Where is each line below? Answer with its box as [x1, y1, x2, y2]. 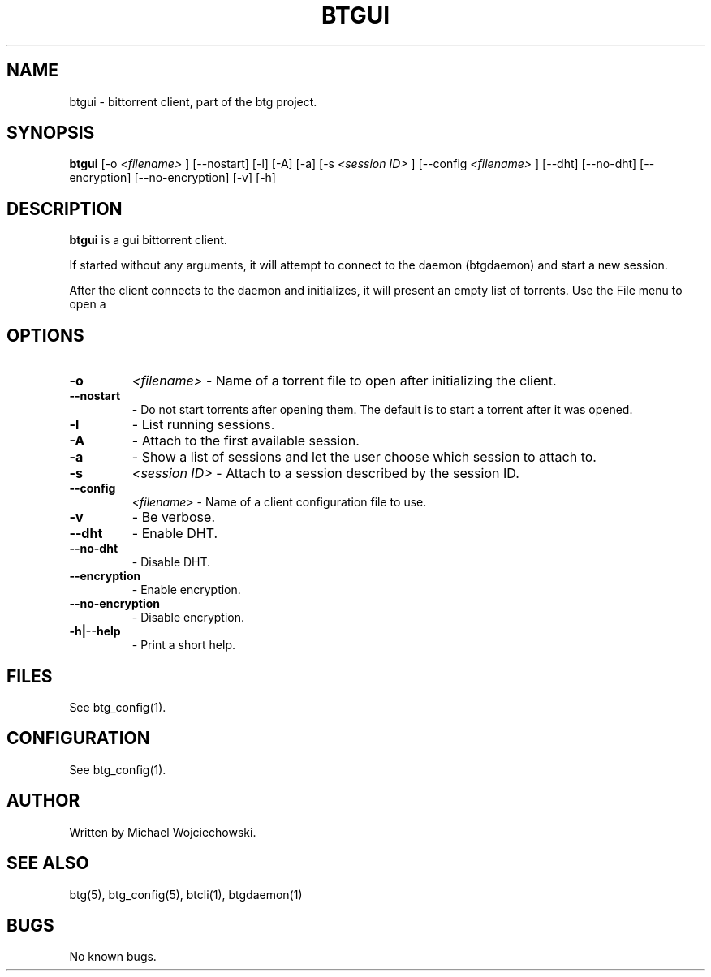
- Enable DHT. [131, 525, 218, 542]
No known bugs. [69, 949, 157, 964]
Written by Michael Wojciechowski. [69, 824, 256, 839]
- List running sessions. [131, 416, 275, 433]
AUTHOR [6, 790, 80, 811]
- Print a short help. [131, 638, 236, 652]
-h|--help [69, 624, 121, 639]
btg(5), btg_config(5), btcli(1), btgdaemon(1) [69, 887, 303, 902]
